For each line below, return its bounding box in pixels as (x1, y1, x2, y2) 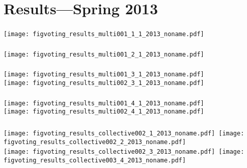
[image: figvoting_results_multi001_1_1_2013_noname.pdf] (4, 31, 204, 38)
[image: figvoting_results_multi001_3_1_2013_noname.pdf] (4, 71, 204, 78)
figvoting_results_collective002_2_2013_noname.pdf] (4, 138, 186, 146)
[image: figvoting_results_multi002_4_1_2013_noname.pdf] (4, 108, 204, 116)
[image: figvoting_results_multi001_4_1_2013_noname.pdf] (4, 99, 204, 107)
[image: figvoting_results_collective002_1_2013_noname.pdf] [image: (4, 129, 244, 137)
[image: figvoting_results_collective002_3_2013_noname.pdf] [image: (4, 148, 244, 156)
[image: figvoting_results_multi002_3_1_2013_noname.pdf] (4, 79, 204, 87)
